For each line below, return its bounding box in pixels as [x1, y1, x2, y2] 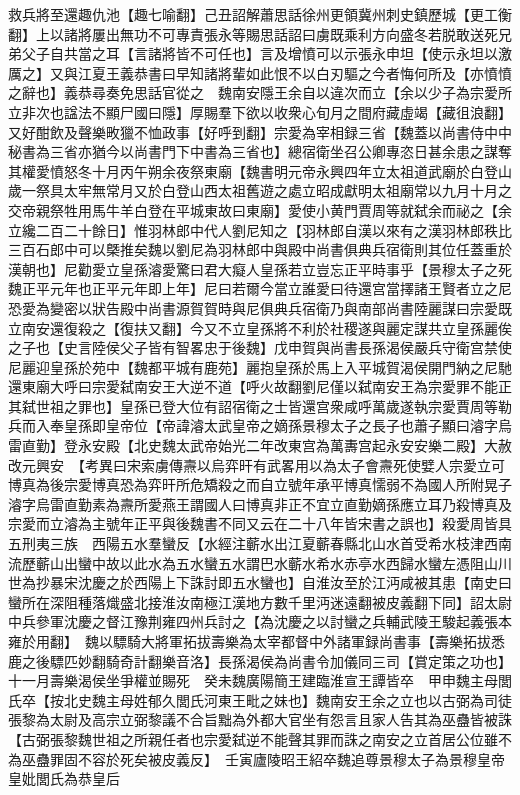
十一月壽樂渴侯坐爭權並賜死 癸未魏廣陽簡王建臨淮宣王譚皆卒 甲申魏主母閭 [8, 670, 512, 691]
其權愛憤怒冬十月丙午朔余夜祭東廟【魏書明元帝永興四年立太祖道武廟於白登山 [8, 160, 512, 181]
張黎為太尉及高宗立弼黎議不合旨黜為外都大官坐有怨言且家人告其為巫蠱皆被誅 [8, 709, 512, 730]
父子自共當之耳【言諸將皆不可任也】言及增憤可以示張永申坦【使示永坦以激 [21, 43, 512, 64]
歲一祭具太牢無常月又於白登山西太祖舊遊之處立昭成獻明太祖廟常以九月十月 [8, 180, 498, 201]
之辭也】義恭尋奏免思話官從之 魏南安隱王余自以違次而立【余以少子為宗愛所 [8, 82, 512, 103]
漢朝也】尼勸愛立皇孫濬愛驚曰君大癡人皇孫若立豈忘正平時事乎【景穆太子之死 [8, 258, 512, 279]
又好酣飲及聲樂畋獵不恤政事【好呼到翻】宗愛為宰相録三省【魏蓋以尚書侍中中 [8, 121, 512, 142]
